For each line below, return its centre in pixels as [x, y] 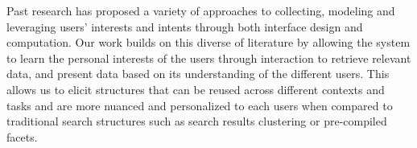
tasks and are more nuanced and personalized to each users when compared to [200, 105]
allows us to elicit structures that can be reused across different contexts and [196, 89]
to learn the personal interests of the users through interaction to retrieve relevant [209, 58]
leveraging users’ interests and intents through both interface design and [185, 26]
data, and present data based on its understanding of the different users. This [198, 74]
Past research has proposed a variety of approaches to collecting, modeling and [201, 10]
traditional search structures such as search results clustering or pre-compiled [197, 121]
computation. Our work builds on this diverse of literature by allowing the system [208, 42]
